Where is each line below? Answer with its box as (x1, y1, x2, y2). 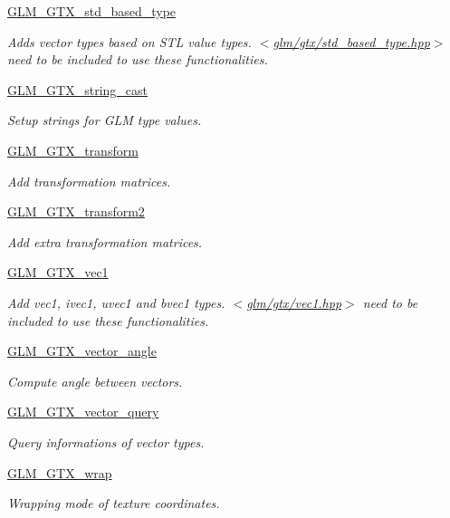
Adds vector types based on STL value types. (7, 32, 252, 51)
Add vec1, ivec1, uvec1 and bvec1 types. (7, 293, 225, 312)
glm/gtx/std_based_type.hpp (273, 32, 430, 51)
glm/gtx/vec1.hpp (246, 293, 342, 312)
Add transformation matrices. (7, 171, 171, 190)
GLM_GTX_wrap (7, 463, 112, 482)
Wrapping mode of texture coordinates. (7, 494, 220, 513)
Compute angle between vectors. (7, 371, 183, 390)
